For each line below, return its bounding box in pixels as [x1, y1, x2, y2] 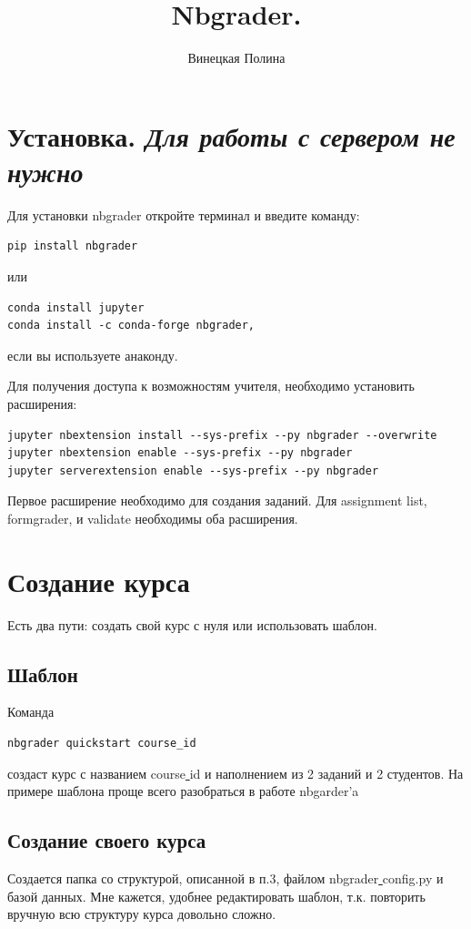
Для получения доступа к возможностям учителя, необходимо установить [7, 376, 415, 395]
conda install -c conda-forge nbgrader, [7, 319, 256, 332]
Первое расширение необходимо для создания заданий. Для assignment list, [7, 491, 427, 510]
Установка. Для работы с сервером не [7, 117, 456, 155]
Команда [7, 702, 55, 721]
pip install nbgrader [7, 240, 138, 253]
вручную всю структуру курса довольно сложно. [7, 904, 276, 924]
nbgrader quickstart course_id [7, 737, 196, 750]
